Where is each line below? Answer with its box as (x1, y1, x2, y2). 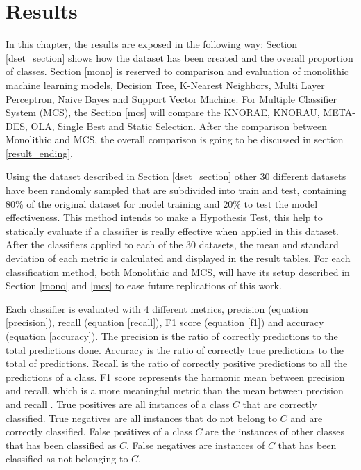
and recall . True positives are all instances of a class (6, 396, 230, 411)
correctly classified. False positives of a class (6, 424, 192, 439)
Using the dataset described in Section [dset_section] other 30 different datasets (6, 169, 346, 184)
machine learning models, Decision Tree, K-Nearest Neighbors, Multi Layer (6, 77, 325, 92)
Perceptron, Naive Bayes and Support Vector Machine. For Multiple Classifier (6, 91, 337, 106)
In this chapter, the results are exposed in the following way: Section (6, 37, 298, 51)
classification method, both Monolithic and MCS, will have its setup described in (6, 264, 350, 279)
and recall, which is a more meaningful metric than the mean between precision (6, 383, 344, 398)
